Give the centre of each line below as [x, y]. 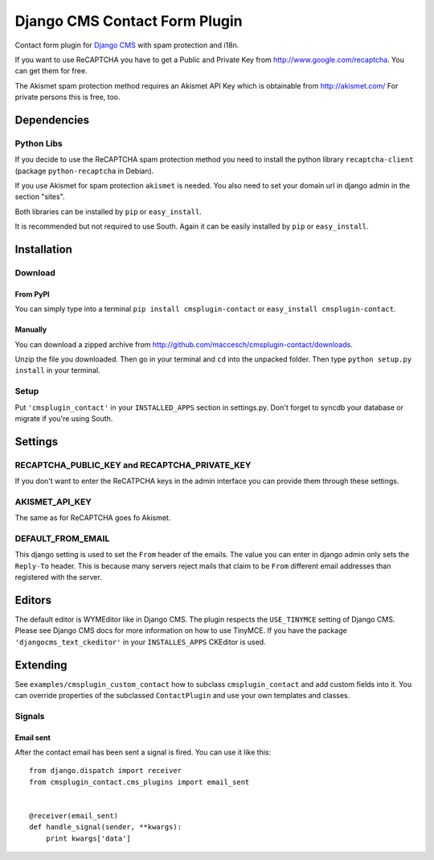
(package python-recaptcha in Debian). [84, 171]
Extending [41, 665]
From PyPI [32, 294]
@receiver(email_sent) [74, 816]
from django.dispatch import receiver [106, 771]
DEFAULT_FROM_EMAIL [62, 538]
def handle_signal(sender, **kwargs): [106, 827]
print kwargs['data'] [88, 838]
